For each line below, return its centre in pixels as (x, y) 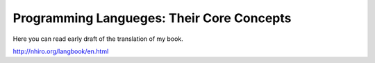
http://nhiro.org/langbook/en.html (61, 51)
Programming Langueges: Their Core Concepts (152, 18)
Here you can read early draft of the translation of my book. (98, 39)
